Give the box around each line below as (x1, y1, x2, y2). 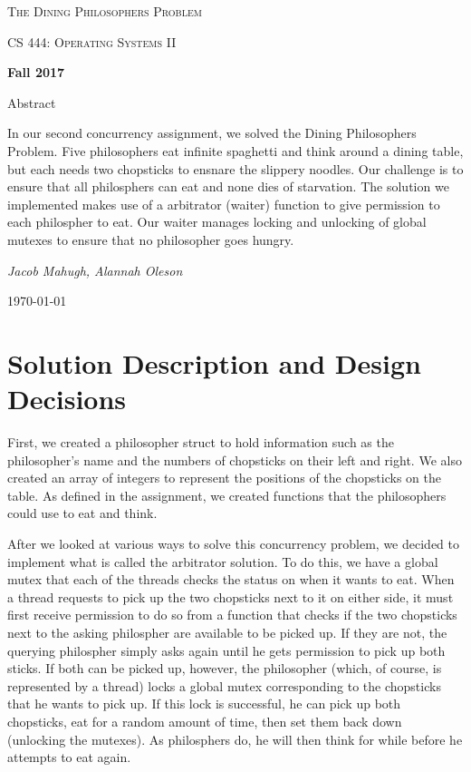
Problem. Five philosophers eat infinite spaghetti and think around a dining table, (7, 141, 464, 160)
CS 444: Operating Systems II (7, 32, 177, 51)
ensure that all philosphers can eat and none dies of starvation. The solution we (7, 177, 449, 196)
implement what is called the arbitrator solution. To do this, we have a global (7, 552, 438, 571)
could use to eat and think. (7, 503, 158, 523)
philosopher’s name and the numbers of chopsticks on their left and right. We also (7, 450, 462, 469)
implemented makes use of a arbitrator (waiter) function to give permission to (7, 194, 440, 213)
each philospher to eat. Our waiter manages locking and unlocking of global (7, 212, 427, 231)
